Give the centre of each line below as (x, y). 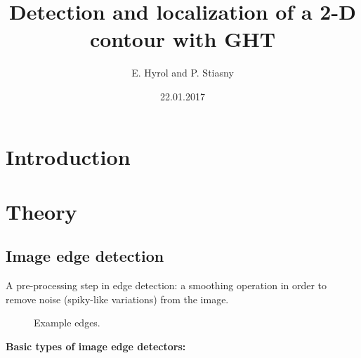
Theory (41, 211)
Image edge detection (85, 256)
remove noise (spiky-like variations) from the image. (117, 299)
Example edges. (67, 323)
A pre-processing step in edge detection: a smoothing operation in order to (166, 285)
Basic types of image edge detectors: (96, 346)
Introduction (68, 156)
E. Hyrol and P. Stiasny (183, 73)
